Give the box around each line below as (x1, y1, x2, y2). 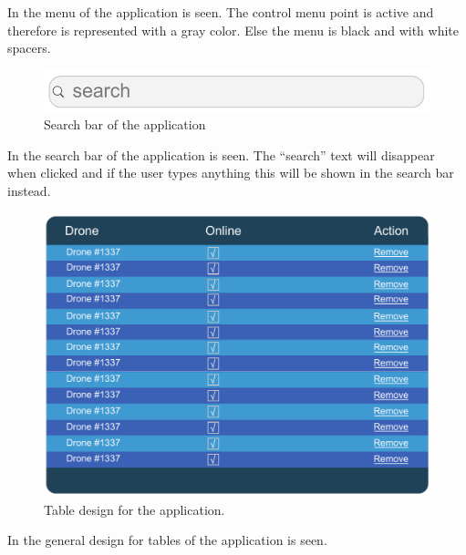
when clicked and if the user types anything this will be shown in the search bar (7, 163, 454, 182)
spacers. (7, 38, 51, 57)
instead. (7, 180, 51, 200)
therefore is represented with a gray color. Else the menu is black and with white (7, 20, 459, 39)
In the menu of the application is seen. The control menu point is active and (7, 3, 434, 21)
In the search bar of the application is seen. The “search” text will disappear (7, 145, 435, 164)
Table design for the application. (44, 499, 225, 519)
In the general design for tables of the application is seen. (7, 530, 327, 550)
